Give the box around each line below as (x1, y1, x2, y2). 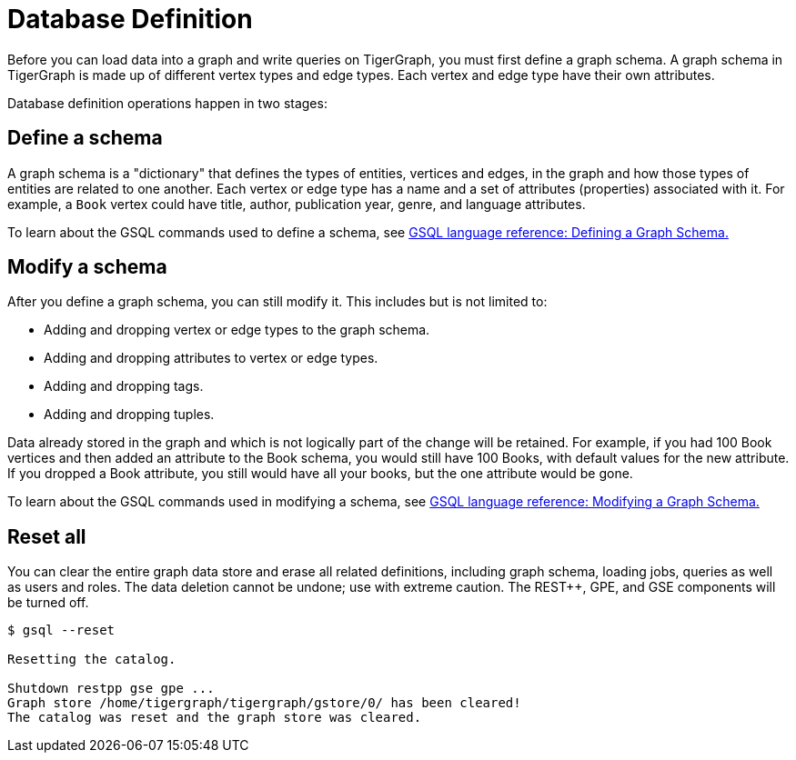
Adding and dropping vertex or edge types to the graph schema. (44, 322, 430, 338)
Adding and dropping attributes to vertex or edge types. (44, 350, 378, 366)
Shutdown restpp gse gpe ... (7, 681, 215, 696)
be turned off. (7, 595, 89, 611)
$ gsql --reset (7, 623, 116, 638)
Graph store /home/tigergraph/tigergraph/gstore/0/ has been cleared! (7, 695, 521, 711)
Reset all (7, 525, 86, 548)
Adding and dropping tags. (44, 378, 204, 395)
